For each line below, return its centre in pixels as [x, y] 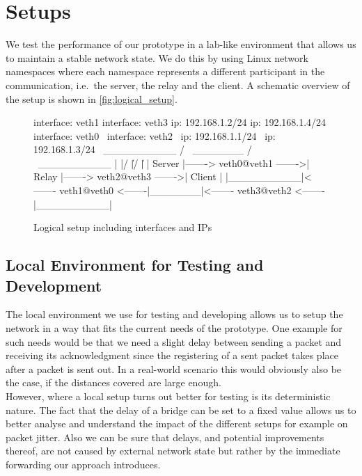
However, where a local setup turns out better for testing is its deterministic [168, 396]
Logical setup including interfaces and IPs [123, 227]
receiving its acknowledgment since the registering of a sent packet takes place [172, 355]
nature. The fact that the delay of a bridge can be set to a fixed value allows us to [181, 410]
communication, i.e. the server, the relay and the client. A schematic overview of [178, 85]
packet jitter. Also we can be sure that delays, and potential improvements [165, 437]
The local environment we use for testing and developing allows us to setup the [174, 314]
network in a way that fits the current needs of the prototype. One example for [174, 328]
